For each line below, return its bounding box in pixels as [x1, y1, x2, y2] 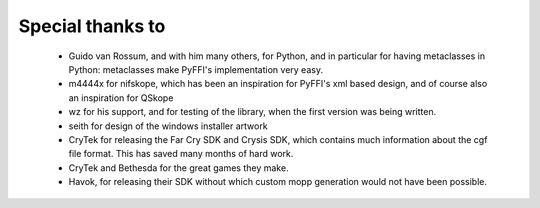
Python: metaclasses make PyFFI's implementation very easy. [68, 63, 324, 75]
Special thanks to [18, 15, 166, 37]
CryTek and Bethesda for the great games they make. [68, 161, 289, 174]
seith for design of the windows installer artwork [68, 120, 269, 132]
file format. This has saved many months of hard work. [68, 148, 294, 160]
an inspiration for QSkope [68, 91, 174, 104]
